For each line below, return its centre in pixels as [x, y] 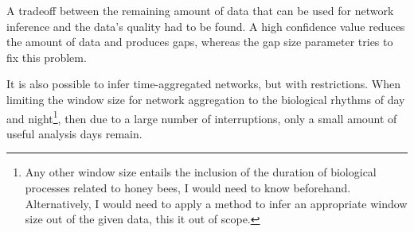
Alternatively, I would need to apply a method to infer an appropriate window [216, 203]
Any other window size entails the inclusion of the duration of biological [201, 172]
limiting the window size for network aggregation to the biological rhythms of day [206, 99]
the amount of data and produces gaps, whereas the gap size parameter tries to [200, 42]
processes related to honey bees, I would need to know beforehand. [188, 188]
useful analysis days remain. [74, 133]
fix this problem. [47, 57]
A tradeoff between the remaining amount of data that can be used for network [200, 10]
